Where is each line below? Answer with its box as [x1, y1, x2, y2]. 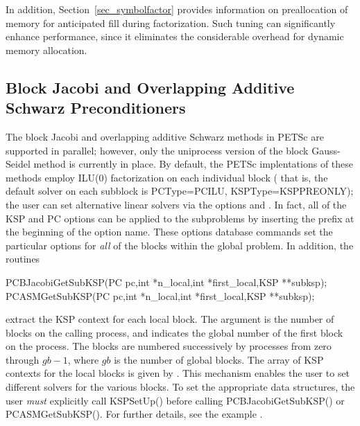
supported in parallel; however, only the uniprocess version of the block [6, 143, 309, 157]
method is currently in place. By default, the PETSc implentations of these [33, 157, 354, 171]
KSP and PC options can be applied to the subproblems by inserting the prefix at [6, 211, 354, 225]
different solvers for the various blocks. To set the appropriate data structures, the [6, 380, 355, 394]
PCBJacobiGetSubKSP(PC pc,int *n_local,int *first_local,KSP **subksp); [6, 274, 327, 289]
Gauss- [311, 143, 341, 157]
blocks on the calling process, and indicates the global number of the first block [6, 325, 343, 339]
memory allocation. [6, 42, 87, 57]
